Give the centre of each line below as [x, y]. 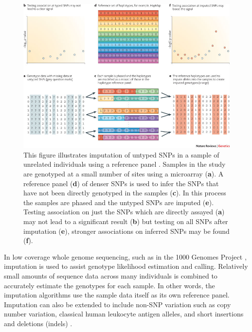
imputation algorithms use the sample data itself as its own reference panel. [117, 295]
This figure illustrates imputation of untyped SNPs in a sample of [121, 154]
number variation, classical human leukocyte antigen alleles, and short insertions [124, 314]
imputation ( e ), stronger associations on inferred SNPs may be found [126, 231]
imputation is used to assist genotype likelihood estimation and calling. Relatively [126, 266]
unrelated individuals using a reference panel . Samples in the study [125, 164]
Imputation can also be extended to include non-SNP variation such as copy [117, 304]
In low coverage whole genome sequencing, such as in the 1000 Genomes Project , [125, 256]
